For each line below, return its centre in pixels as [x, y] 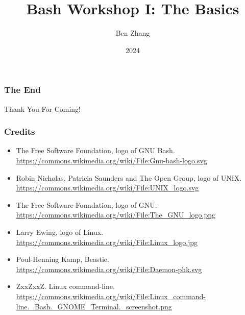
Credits [20, 131]
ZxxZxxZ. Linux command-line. [65, 286]
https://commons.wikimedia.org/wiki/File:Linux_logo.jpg [107, 242]
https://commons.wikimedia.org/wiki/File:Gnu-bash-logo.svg [112, 161]
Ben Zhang [133, 33]
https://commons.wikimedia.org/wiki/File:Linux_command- [111, 296]
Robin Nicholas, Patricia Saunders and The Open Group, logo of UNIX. [129, 177]
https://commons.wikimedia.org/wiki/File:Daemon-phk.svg [109, 269]
